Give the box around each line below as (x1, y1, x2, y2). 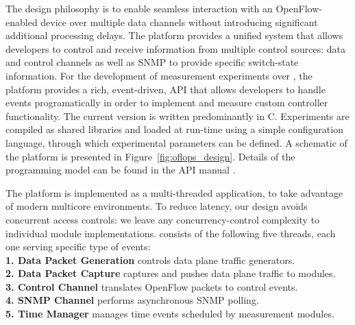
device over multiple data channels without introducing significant (40, 14, 318, 29)
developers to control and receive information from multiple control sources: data (5, 41, 345, 56)
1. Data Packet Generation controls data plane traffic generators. (5, 252, 295, 267)
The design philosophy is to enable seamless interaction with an (5, 1, 273, 15)
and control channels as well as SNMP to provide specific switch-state (5, 55, 299, 69)
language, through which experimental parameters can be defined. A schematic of (5, 135, 347, 149)
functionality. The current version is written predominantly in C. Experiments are (5, 108, 350, 123)
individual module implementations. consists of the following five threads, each (5, 226, 336, 240)
